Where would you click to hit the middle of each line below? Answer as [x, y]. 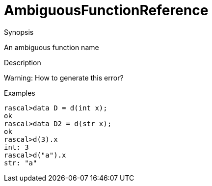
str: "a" [21, 163]
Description [23, 62]
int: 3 [16, 147]
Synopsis [19, 32]
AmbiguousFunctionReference [106, 10]
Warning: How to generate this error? [64, 78]
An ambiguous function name [52, 47]
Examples [20, 93]
